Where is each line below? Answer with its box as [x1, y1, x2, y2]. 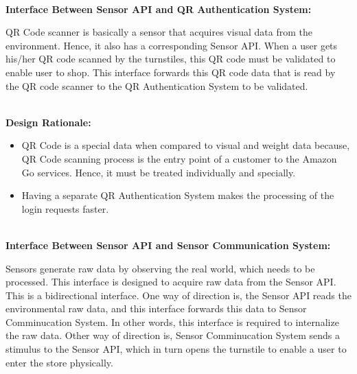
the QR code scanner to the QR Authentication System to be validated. [5, 78, 308, 93]
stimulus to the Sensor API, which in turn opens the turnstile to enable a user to [5, 342, 347, 356]
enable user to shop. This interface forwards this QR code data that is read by [5, 65, 336, 79]
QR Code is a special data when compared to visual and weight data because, [21, 138, 350, 152]
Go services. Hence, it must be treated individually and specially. [21, 165, 296, 179]
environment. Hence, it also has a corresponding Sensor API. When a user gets [5, 38, 338, 52]
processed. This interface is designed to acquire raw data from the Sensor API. [5, 274, 336, 289]
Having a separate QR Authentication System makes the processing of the [21, 188, 334, 202]
